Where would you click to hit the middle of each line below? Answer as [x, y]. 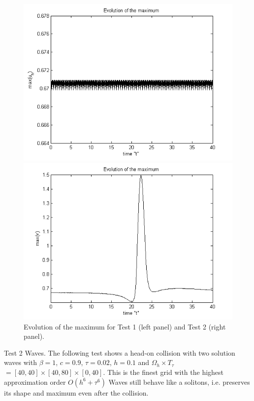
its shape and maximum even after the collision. [76, 392]
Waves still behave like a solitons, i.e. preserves [179, 382]
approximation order [35, 382]
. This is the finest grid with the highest [163, 372]
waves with [20, 362]
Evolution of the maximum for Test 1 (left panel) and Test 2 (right [125, 326]
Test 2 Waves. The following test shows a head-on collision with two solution [120, 352]
